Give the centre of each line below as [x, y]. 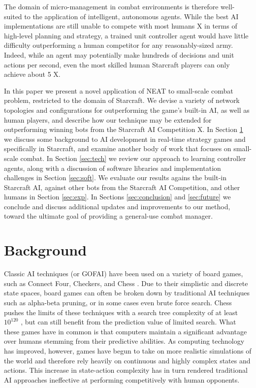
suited [13, 16]
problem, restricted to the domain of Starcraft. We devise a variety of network [122, 100]
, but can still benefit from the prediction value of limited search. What [128, 322]
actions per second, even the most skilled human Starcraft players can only [117, 64]
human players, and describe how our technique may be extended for [108, 119]
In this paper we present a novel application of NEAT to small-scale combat [119, 90]
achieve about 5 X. [32, 74]
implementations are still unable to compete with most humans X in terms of [121, 26]
